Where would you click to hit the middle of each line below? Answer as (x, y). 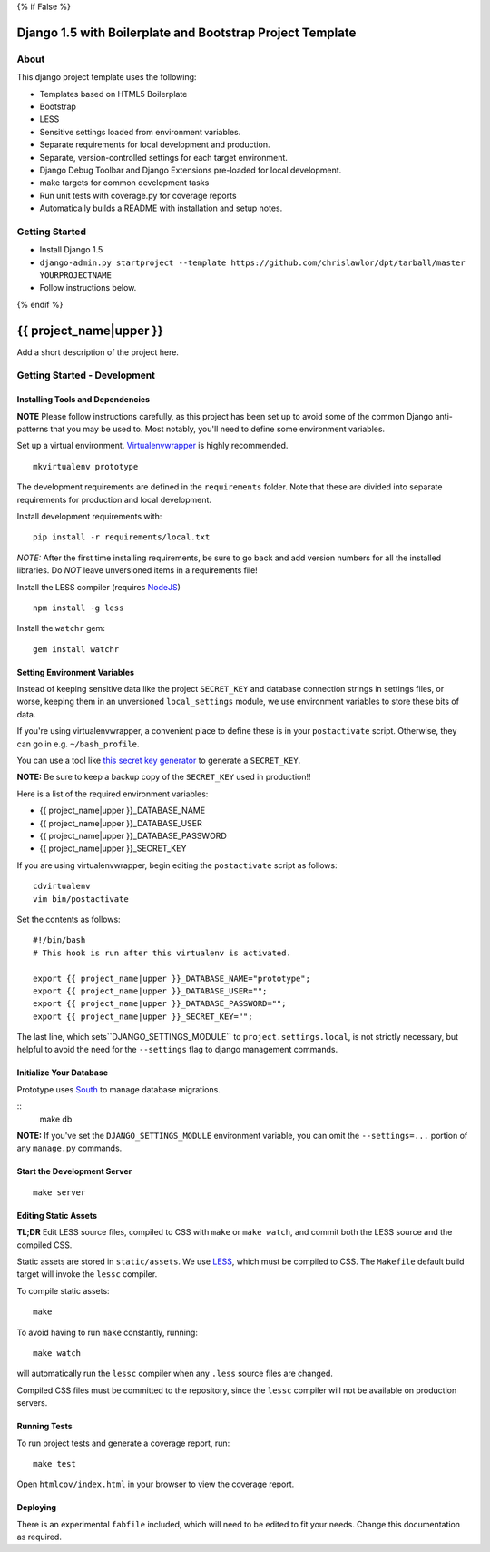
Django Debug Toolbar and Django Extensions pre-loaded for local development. (191, 170)
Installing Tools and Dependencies (83, 400)
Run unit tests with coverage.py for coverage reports (138, 195)
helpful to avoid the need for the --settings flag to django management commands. (177, 1050)
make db (56, 1119)
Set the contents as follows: (69, 919)
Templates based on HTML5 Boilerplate (113, 94)
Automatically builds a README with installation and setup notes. (161, 208)
